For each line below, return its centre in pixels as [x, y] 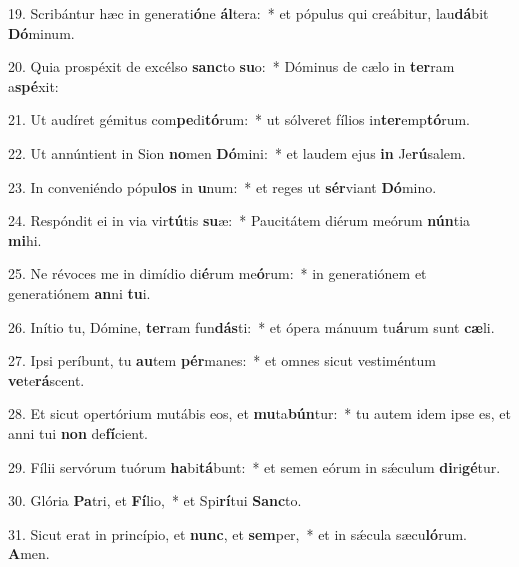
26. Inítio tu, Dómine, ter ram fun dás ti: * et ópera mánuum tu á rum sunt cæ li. [251, 326]
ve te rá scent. [46, 379]
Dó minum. [41, 32]
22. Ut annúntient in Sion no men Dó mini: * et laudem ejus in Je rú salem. [237, 152]
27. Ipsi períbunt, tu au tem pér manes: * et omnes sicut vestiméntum [222, 360]
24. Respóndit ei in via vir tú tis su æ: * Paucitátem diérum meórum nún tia [239, 220]
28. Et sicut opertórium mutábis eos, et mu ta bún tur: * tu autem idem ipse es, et [259, 413]
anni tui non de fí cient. [78, 432]
